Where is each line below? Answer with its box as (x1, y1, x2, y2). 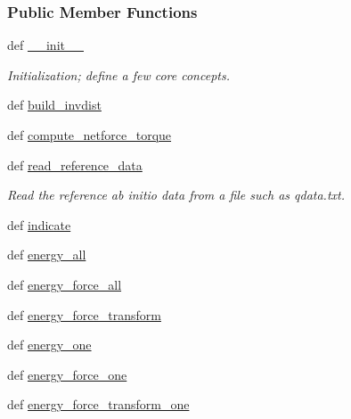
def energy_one (7, 335, 92, 354)
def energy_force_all (7, 275, 122, 293)
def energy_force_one (7, 365, 127, 383)
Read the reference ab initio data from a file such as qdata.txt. (7, 185, 346, 204)
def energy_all (7, 245, 86, 264)
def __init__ (7, 36, 84, 54)
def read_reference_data (7, 155, 143, 174)
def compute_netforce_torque (7, 126, 172, 144)
